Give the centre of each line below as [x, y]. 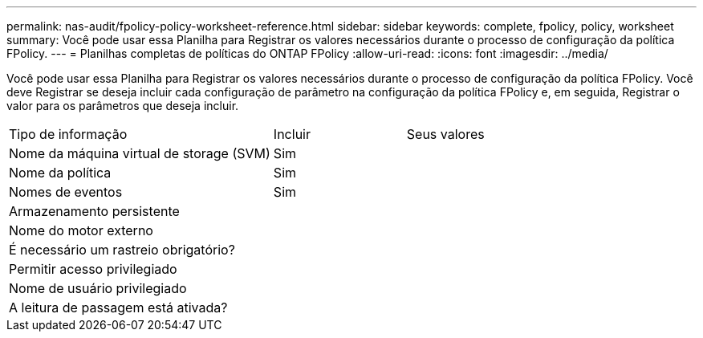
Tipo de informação [68, 134]
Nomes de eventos [66, 192]
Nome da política [60, 173]
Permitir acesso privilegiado [93, 269]
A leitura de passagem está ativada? [118, 307]
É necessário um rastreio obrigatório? [122, 250]
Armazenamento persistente [94, 211]
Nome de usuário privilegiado [98, 288]
